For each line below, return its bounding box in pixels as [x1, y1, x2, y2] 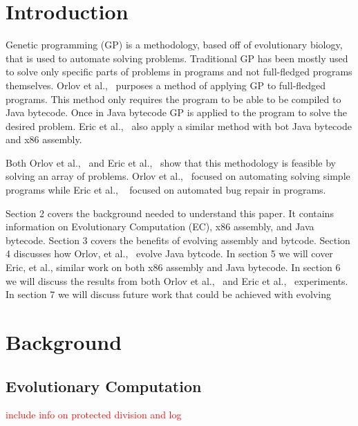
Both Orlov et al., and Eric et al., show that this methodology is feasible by [6, 155, 336, 169]
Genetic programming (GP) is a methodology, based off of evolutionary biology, [6, 37, 343, 52]
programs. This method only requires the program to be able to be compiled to [6, 91, 341, 106]
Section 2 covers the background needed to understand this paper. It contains [6, 205, 334, 220]
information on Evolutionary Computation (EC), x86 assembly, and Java [6, 219, 314, 234]
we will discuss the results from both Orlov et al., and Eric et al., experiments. [6, 273, 348, 288]
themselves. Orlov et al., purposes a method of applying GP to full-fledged [6, 77, 326, 92]
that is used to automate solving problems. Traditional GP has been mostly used [6, 50, 348, 65]
